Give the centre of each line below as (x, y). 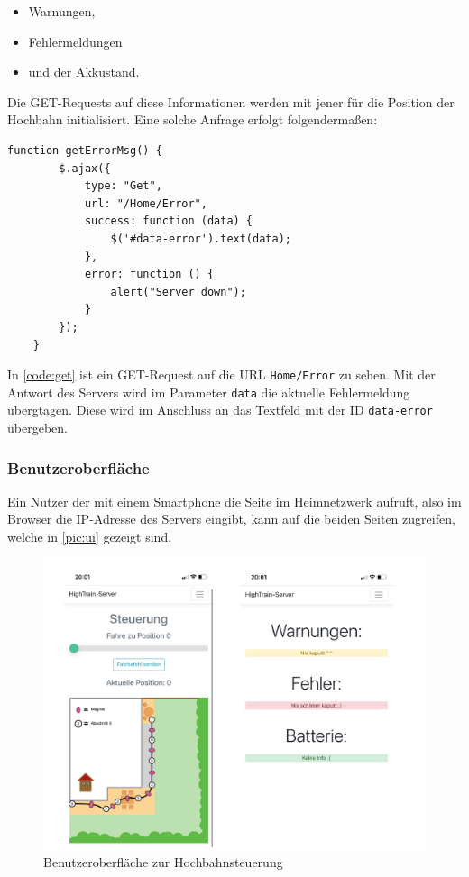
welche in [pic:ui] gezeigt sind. (90, 537)
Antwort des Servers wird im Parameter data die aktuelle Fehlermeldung (209, 392)
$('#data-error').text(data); (201, 238)
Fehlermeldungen (75, 41)
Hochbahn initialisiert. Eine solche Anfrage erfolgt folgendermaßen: (193, 119)
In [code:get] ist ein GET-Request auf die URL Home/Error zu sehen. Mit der (221, 375)
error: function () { (149, 274)
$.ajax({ (85, 168)
